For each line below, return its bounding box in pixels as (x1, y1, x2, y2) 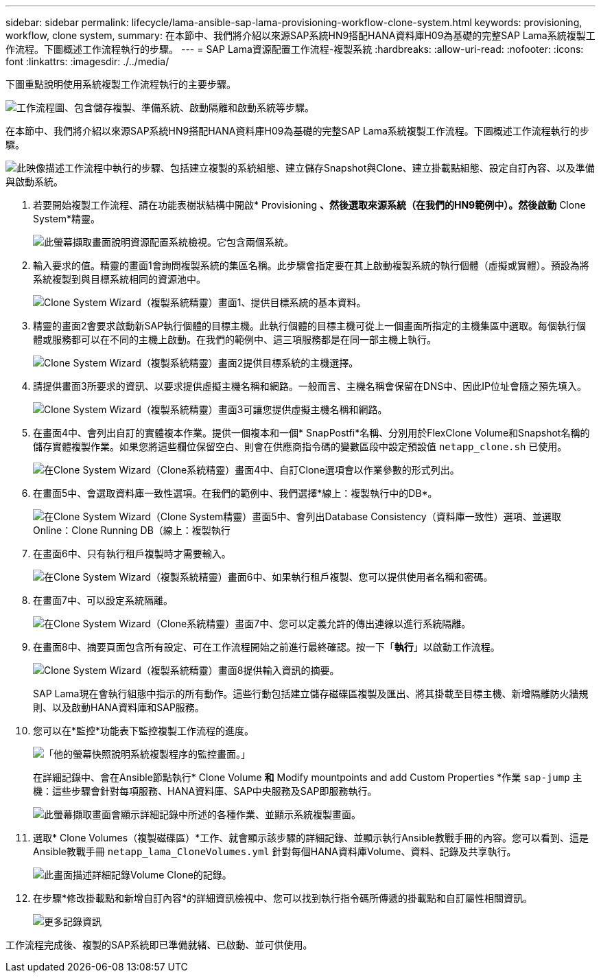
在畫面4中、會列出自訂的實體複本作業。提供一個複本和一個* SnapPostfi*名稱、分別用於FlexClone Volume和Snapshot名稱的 (33, 427, 590, 439)
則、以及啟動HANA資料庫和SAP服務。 (33, 701, 204, 713)
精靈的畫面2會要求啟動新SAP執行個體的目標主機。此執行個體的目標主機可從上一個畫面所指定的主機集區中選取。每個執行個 (33, 320, 587, 331)
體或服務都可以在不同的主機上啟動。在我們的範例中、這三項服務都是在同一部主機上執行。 (33, 334, 436, 345)
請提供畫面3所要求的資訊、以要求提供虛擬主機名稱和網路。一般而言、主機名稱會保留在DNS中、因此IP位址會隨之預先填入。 (33, 380, 587, 392)
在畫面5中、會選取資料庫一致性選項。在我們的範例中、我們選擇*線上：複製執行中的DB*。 (33, 487, 438, 499)
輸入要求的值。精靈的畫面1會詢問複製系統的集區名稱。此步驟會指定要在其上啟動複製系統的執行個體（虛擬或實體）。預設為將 (33, 259, 589, 271)
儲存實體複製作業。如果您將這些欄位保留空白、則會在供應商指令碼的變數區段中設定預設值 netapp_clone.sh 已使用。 (33, 441, 567, 452)
